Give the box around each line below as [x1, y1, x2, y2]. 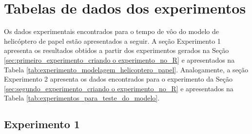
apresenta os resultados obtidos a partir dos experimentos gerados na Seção [4, 45, 229, 55]
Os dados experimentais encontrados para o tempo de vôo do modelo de [4, 26, 219, 36]
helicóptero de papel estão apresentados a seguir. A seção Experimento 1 [4, 35, 221, 46]
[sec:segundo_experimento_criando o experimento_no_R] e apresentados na [4, 83, 233, 93]
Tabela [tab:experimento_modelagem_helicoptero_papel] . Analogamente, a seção [4, 64, 249, 74]
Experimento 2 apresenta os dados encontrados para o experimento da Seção [4, 74, 233, 84]
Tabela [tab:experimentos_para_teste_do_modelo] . [4, 93, 160, 103]
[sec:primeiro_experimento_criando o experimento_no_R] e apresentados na [4, 54, 235, 65]
